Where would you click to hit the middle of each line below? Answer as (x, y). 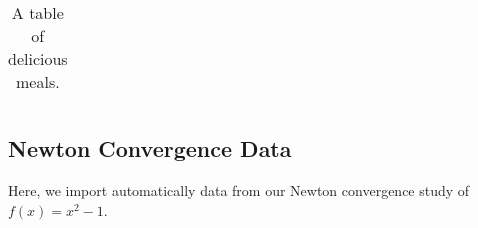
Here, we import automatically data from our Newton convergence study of (239, 190)
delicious (38, 58)
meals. (38, 81)
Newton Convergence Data (150, 148)
